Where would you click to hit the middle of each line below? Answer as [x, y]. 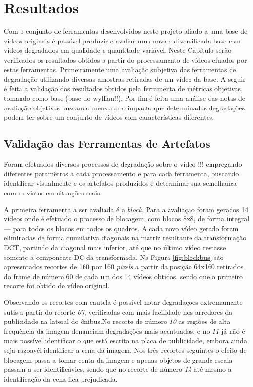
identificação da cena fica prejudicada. [61, 378]
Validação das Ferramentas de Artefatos [107, 143]
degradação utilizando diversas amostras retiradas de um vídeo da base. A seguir [125, 79]
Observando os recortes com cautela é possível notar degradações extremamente [123, 302]
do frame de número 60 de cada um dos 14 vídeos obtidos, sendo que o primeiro [123, 276]
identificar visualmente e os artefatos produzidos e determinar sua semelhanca [121, 183]
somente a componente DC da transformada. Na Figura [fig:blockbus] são [114, 257]
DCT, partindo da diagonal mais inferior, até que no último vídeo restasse [115, 247]
